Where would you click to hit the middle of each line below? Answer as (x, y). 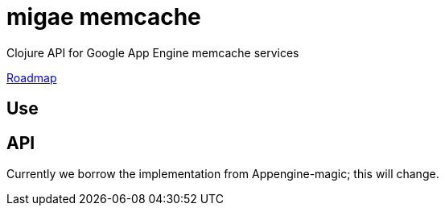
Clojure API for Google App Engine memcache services (153, 52)
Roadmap (32, 77)
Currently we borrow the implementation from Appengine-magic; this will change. (223, 174)
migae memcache (104, 17)
